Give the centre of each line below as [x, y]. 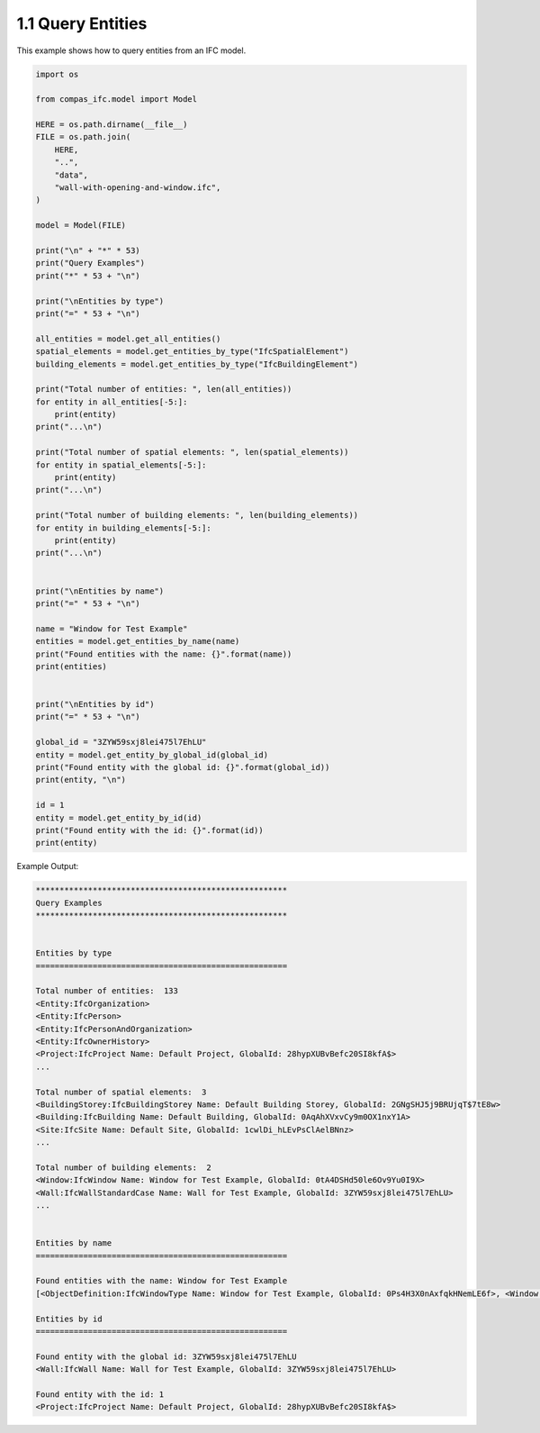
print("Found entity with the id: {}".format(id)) [150, 830]
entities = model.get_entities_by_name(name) [138, 641]
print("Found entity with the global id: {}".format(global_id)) [183, 767]
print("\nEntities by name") [100, 591]
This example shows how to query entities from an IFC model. [131, 50]
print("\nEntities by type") [100, 301]
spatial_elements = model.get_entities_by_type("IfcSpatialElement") [192, 352]
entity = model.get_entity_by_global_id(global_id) [152, 755]
